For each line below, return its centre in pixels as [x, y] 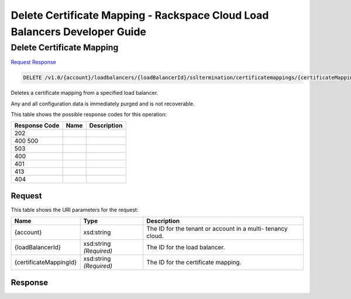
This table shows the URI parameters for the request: [75, 209]
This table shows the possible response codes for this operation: [89, 114]
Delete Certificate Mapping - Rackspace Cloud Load [140, 15]
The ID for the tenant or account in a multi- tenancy [217, 229]
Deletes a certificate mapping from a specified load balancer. [85, 93]
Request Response [34, 62]
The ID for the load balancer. [186, 248]
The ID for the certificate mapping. [194, 262]
